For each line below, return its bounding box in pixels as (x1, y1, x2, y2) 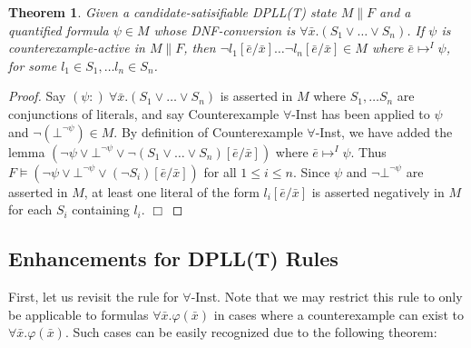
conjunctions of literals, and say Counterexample (8, 104, 280, 123)
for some (8, 55, 57, 75)
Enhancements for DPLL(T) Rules (8, 244, 339, 273)
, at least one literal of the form (83, 182, 260, 201)
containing (72, 200, 130, 219)
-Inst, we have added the (315, 122, 453, 141)
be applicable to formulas (8, 304, 149, 323)
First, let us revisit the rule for (8, 286, 179, 305)
